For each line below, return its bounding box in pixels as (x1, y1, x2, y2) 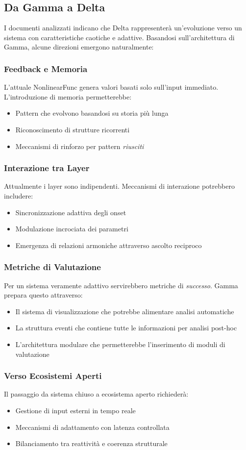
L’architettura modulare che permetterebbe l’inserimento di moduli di (15, 339, 225, 349)
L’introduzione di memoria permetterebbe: (4, 91, 132, 101)
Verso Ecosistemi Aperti (4, 370, 102, 382)
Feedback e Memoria (4, 62, 88, 75)
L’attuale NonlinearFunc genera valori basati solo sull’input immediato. (4, 82, 219, 92)
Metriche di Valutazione (4, 261, 101, 273)
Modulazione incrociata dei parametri (15, 224, 128, 234)
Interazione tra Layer (4, 162, 90, 174)
